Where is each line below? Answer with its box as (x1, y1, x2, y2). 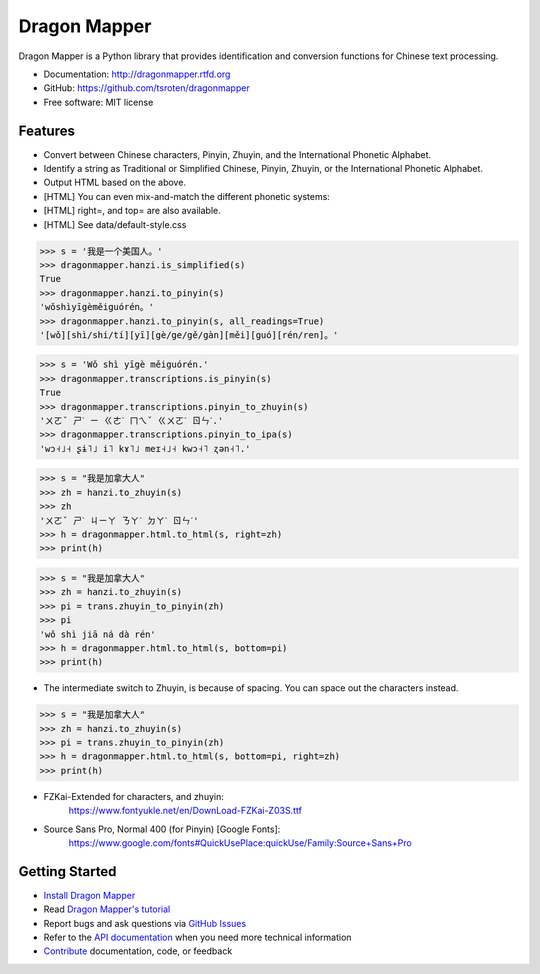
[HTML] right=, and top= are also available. (43, 205, 221, 217)
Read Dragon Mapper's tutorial (43, 903, 171, 915)
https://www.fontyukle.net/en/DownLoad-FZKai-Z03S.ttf (68, 805, 302, 817)
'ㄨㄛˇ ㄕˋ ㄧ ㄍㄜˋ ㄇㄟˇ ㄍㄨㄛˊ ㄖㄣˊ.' (39, 415, 224, 427)
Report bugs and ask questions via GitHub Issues (43, 917, 247, 929)
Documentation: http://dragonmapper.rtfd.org (43, 68, 231, 80)
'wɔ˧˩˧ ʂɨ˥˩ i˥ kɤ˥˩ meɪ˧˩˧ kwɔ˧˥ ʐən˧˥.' (39, 443, 251, 454)
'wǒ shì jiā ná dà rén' (39, 628, 157, 640)
